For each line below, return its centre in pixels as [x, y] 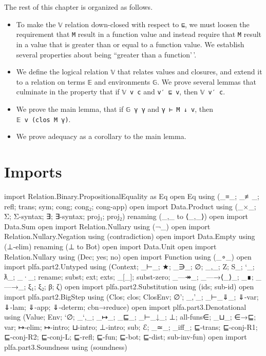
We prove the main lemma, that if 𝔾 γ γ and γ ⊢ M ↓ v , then [115, 109]
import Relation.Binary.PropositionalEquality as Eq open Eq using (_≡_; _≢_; [132, 196]
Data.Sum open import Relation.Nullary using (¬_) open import [107, 226]
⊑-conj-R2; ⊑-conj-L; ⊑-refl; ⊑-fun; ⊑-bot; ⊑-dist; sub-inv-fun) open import [126, 337]
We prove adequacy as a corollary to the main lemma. [101, 136]
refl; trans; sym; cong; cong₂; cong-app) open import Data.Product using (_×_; [130, 206]
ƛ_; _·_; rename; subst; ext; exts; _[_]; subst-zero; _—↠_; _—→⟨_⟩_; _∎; [129, 276]
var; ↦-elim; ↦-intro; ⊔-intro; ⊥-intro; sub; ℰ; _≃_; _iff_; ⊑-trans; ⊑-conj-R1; [131, 327]
